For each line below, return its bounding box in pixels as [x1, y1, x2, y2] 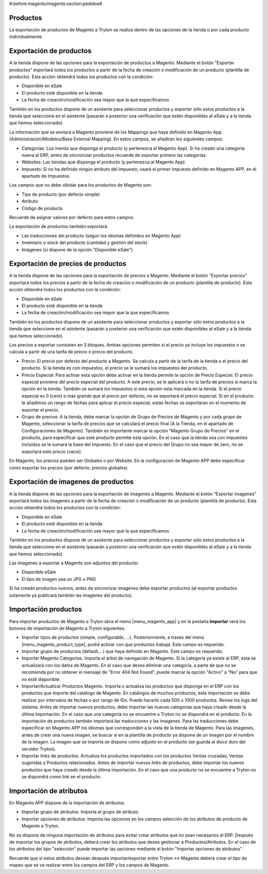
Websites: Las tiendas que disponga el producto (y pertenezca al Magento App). [21, 159, 186, 165]
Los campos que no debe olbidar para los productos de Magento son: [9, 182, 152, 188]
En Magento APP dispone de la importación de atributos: [9, 800, 125, 806]
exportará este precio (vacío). [21, 448, 82, 454]
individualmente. [9, 34, 43, 40]
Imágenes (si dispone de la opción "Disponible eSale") [21, 246, 133, 252]
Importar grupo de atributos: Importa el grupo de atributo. [21, 809, 140, 815]
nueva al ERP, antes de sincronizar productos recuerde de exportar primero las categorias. [21, 152, 207, 158]
